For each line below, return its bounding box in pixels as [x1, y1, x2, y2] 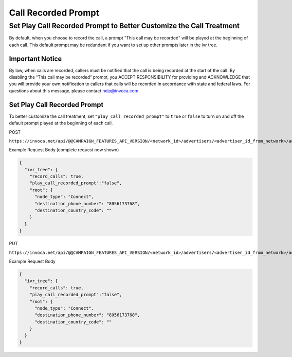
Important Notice [9, 54, 62, 63]
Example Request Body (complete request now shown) [9, 147, 119, 153]
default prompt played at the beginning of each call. [9, 120, 113, 126]
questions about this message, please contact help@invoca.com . [9, 88, 140, 93]
